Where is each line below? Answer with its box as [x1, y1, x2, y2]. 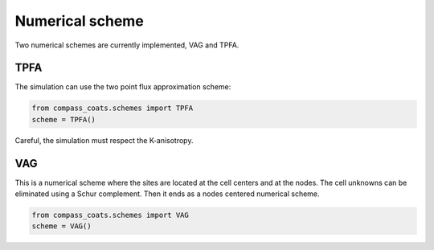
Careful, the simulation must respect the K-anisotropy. [14, 135, 194, 145]
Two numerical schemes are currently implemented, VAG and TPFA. [14, 40, 240, 50]
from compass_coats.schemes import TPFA [31, 104, 193, 113]
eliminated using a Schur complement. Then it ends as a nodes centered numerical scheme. [14, 189, 321, 199]
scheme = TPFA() [31, 115, 96, 124]
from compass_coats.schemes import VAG [31, 211, 189, 220]
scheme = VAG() [31, 222, 92, 231]
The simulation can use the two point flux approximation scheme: [14, 82, 231, 92]
